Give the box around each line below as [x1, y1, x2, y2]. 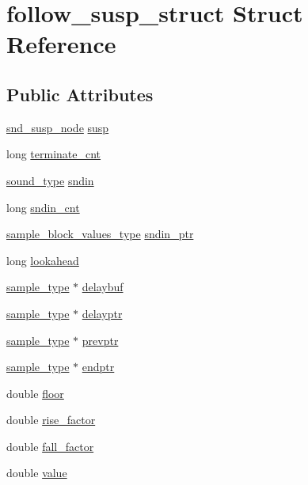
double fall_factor [6, 438, 94, 454]
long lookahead [6, 252, 79, 268]
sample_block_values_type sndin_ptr [6, 225, 194, 242]
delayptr [82, 305, 123, 321]
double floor [6, 385, 64, 401]
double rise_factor [6, 411, 96, 428]
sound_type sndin [6, 172, 94, 188]
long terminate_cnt [6, 146, 101, 162]
